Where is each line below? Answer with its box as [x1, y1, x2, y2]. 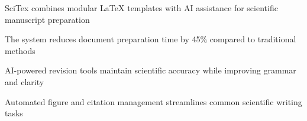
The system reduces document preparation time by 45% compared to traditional [5, 33, 296, 45]
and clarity [5, 75, 44, 88]
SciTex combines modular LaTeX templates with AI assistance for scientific [5, 2, 278, 14]
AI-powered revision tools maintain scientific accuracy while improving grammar [5, 64, 296, 76]
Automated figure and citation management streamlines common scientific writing [5, 95, 302, 107]
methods [5, 44, 35, 56]
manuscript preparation [5, 13, 90, 25]
